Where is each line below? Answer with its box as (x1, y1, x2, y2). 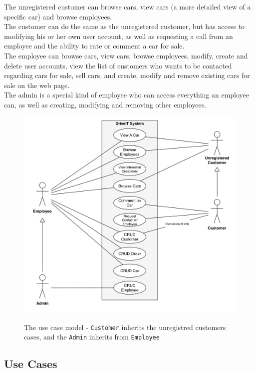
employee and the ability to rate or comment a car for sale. (4, 40, 185, 51)
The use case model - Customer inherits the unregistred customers (24, 321, 226, 332)
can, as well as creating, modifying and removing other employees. (4, 99, 207, 109)
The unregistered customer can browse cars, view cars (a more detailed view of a (4, 1, 251, 11)
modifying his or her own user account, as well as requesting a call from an (4, 30, 233, 41)
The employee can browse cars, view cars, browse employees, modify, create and (4, 50, 248, 60)
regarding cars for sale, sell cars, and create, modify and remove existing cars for (4, 70, 250, 80)
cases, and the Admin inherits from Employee (24, 331, 160, 342)
